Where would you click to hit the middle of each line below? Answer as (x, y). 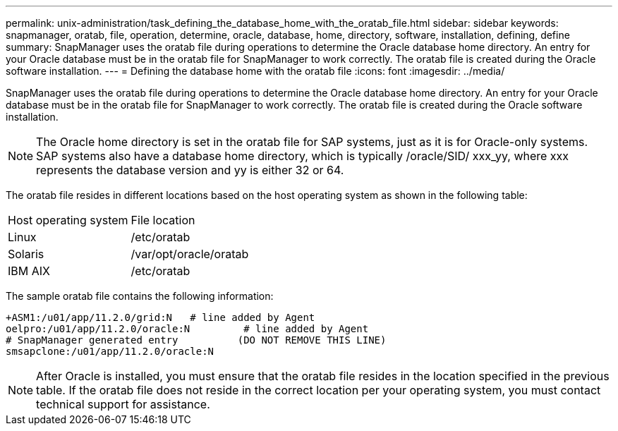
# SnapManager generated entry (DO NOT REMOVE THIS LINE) (196, 340)
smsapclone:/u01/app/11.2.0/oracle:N (110, 351)
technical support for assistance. (123, 404)
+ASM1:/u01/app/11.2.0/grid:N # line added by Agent (160, 317)
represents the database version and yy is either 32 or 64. (190, 170)
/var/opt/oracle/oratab (190, 254)
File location (163, 220)
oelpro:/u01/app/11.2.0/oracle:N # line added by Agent (187, 329)
